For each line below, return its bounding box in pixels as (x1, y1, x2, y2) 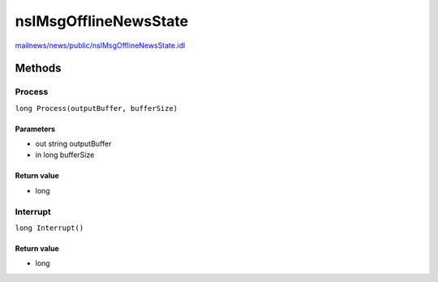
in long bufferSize (35, 150, 95, 160)
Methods (15, 62, 62, 75)
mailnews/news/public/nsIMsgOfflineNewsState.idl (15, 41, 186, 50)
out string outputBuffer (35, 139, 112, 149)
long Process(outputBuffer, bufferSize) (15, 104, 178, 113)
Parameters (15, 124, 56, 134)
